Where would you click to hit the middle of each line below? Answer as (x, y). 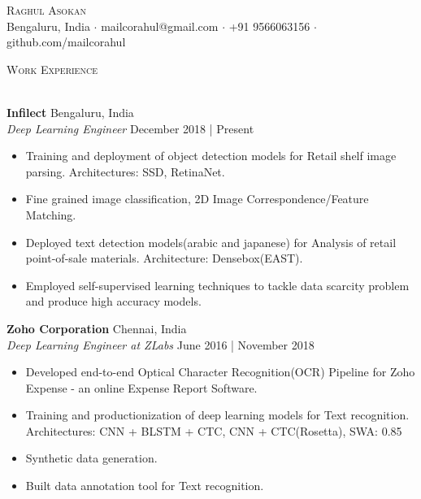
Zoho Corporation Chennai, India (97, 328)
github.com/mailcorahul (66, 42)
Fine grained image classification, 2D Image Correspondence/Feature (197, 199)
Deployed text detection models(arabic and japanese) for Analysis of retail (211, 242)
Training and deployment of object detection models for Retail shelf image (211, 156)
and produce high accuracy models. (113, 301)
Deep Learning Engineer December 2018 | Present (130, 128)
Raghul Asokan (46, 10)
